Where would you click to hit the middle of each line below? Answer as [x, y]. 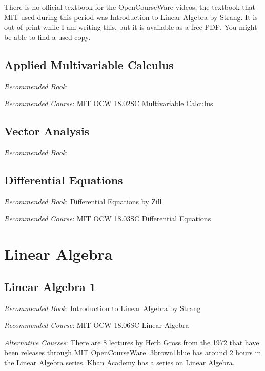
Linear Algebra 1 [50, 286]
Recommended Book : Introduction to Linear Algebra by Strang [103, 308]
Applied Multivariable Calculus [89, 64]
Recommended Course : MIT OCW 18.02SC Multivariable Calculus [109, 103]
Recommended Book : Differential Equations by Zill [83, 201]
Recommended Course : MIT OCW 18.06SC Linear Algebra [97, 325]
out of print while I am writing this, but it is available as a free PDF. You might [131, 27]
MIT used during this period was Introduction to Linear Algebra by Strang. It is [131, 17]
